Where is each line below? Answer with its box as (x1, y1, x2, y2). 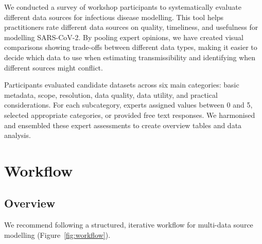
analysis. (4, 130, 31, 141)
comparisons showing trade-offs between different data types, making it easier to (4, 42, 257, 53)
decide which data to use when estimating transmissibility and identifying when (4, 51, 256, 62)
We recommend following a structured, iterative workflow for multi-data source (4, 219, 253, 230)
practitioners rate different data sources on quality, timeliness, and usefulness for (4, 22, 258, 32)
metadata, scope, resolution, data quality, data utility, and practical (4, 89, 218, 100)
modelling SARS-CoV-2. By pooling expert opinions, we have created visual (4, 31, 243, 42)
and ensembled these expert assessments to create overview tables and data (4, 119, 242, 130)
